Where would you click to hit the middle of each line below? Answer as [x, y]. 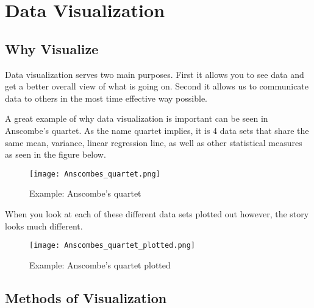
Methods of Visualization [86, 297]
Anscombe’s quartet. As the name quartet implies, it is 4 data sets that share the [157, 130]
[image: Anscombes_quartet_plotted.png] [112, 246]
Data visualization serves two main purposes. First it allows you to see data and [155, 74]
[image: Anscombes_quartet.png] [95, 174]
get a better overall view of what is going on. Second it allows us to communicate [157, 86]
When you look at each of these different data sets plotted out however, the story [157, 213]
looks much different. [44, 226]
